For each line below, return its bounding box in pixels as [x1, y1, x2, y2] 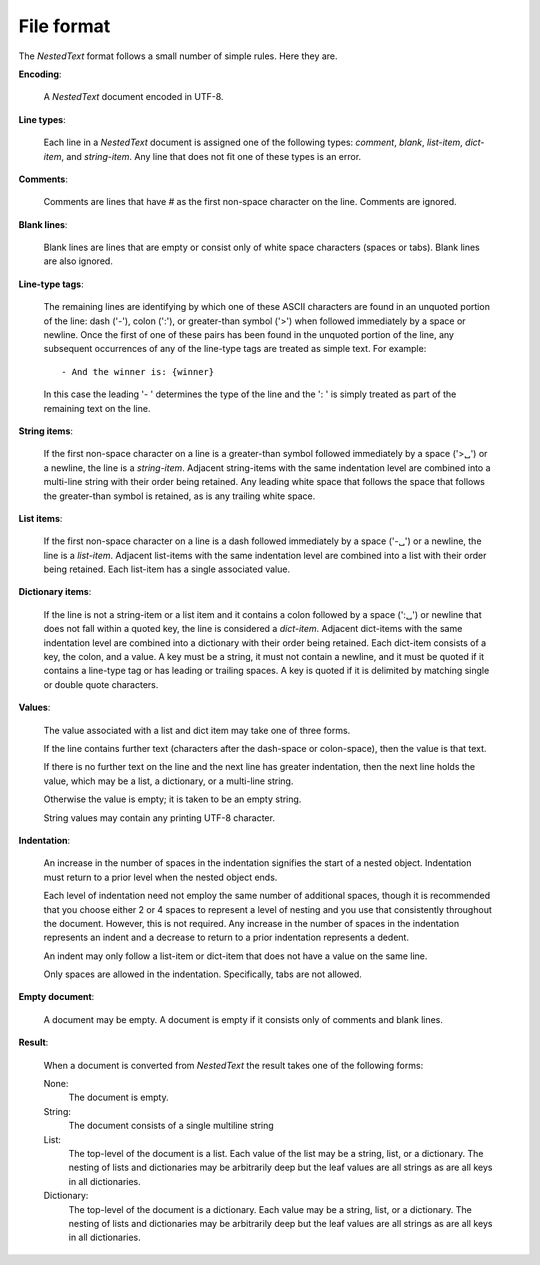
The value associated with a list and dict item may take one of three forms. [43, 724, 351, 736]
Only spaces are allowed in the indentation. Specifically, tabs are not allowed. [43, 968, 362, 980]
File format [18, 15, 111, 37]
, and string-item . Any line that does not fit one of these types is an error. [61, 150, 362, 162]
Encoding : [18, 68, 62, 80]
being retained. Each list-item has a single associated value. [43, 563, 290, 575]
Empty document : [18, 991, 95, 1003]
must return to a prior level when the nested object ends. [43, 871, 278, 883]
